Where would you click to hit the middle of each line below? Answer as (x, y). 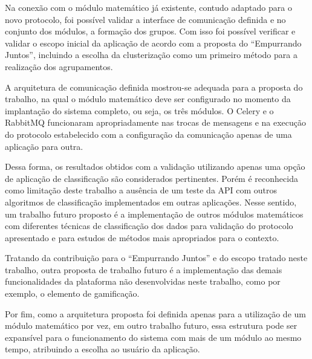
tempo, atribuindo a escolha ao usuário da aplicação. (102, 349)
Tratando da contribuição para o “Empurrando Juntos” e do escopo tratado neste (156, 258)
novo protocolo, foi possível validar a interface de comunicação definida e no (145, 19)
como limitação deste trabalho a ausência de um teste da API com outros (141, 190)
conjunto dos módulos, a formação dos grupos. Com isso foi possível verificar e (150, 31)
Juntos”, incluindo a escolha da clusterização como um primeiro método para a (151, 55)
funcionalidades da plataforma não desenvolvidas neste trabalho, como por (143, 281)
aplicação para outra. (44, 146)
